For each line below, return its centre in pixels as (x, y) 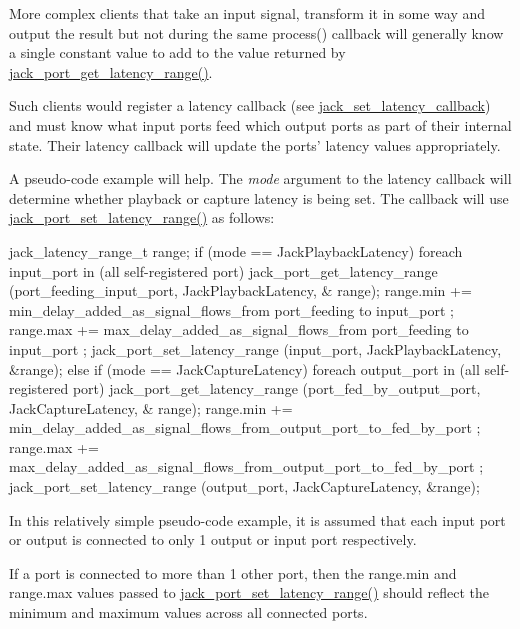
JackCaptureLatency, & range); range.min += (151, 407)
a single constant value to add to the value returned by (177, 52)
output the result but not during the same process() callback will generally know (256, 32)
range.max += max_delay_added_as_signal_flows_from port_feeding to (239, 329)
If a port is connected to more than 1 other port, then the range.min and (233, 572)
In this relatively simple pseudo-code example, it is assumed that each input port (257, 519)
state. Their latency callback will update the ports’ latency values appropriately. (255, 144)
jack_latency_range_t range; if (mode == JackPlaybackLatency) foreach (236, 250)
